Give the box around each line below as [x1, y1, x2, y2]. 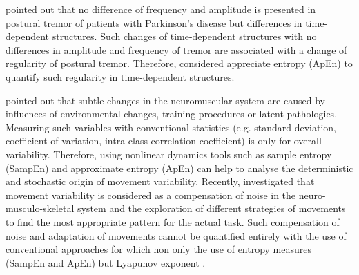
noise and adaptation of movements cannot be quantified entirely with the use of [6, 228, 347, 243]
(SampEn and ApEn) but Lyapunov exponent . [6, 255, 206, 269]
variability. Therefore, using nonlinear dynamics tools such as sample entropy [6, 146, 332, 161]
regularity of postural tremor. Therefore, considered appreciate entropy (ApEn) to [6, 56, 353, 70]
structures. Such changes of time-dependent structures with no [52, 29, 317, 44]
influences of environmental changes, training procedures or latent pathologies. [6, 106, 338, 121]
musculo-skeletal [6, 201, 75, 216]
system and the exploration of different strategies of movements [77, 201, 346, 216]
